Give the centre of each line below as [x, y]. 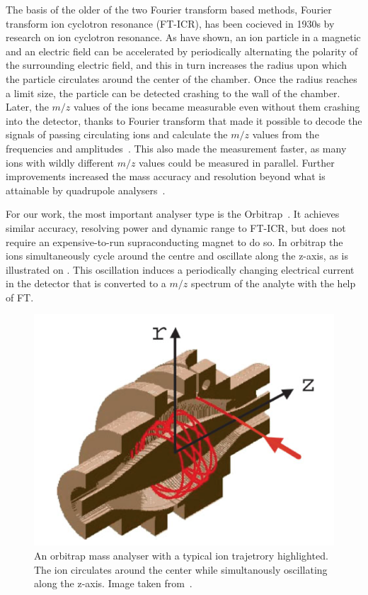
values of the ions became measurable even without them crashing [217, 107]
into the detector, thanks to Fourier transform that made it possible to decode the [184, 120]
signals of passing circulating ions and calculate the [117, 134]
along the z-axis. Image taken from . [113, 583]
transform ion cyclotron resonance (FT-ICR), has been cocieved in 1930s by [170, 23]
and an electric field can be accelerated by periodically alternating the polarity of [182, 51]
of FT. [20, 297]
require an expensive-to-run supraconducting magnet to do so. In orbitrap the [174, 241]
